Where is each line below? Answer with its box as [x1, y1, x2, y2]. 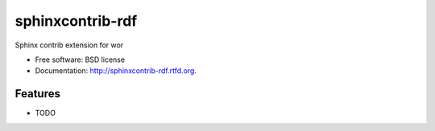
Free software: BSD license [35, 55, 125, 64]
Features [14, 87, 60, 100]
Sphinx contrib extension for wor [14, 40, 124, 50]
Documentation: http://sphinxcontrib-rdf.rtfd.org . [35, 66, 197, 76]
